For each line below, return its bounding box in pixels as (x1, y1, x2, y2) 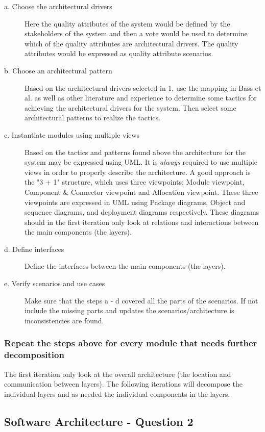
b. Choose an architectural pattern (4, 65, 112, 75)
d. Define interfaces (4, 243, 64, 254)
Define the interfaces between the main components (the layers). (25, 261, 226, 271)
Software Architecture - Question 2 (4, 413, 194, 429)
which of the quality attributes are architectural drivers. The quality (25, 38, 238, 48)
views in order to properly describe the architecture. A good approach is (25, 166, 251, 177)
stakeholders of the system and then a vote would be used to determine (25, 28, 248, 39)
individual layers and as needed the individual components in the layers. (4, 388, 230, 399)
